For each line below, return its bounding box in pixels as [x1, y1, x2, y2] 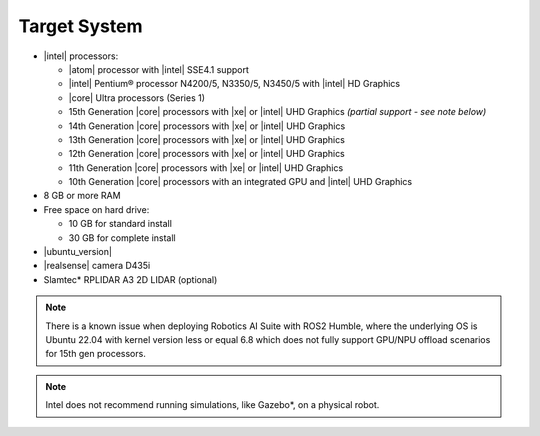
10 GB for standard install [68, 218, 172, 230]
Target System [18, 15, 143, 37]
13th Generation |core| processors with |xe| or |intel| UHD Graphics [68, 133, 345, 145]
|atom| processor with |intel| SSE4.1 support [68, 63, 249, 75]
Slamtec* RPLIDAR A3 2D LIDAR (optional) [43, 273, 218, 285]
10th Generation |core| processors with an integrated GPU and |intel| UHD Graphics [68, 176, 413, 188]
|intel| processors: [43, 50, 119, 62]
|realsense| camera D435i [43, 260, 151, 272]
